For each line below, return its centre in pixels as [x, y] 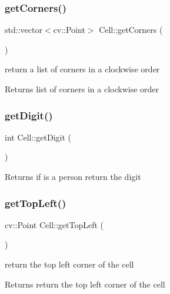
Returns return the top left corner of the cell [85, 284]
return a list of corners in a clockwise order [82, 69]
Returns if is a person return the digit [73, 176]
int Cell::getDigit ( [38, 137]
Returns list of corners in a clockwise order [82, 89]
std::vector [24, 30]
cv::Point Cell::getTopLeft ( [54, 224]
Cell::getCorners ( [131, 30]
